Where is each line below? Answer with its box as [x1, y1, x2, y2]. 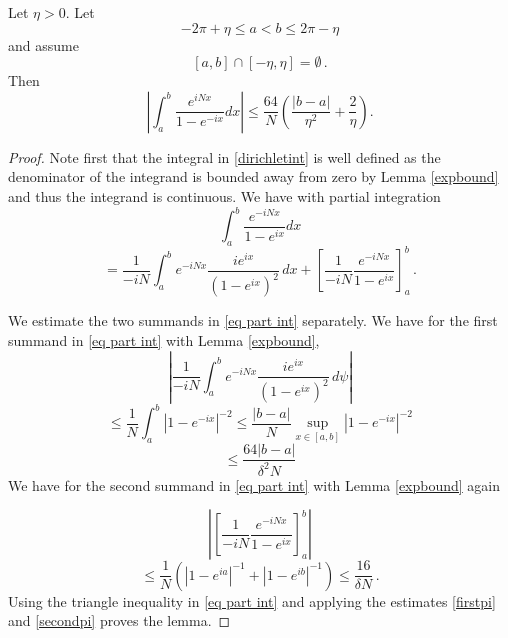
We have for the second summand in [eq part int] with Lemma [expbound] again [8, 474, 501, 495]
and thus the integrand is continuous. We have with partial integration [8, 185, 441, 206]
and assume [8, 34, 79, 55]
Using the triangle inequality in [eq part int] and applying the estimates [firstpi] [8, 590, 496, 611]
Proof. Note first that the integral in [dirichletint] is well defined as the [8, 146, 441, 167]
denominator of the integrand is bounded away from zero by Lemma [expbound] [8, 166, 499, 187]
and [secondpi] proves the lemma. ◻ [8, 610, 231, 631]
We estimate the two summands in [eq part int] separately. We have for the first [8, 310, 498, 331]
